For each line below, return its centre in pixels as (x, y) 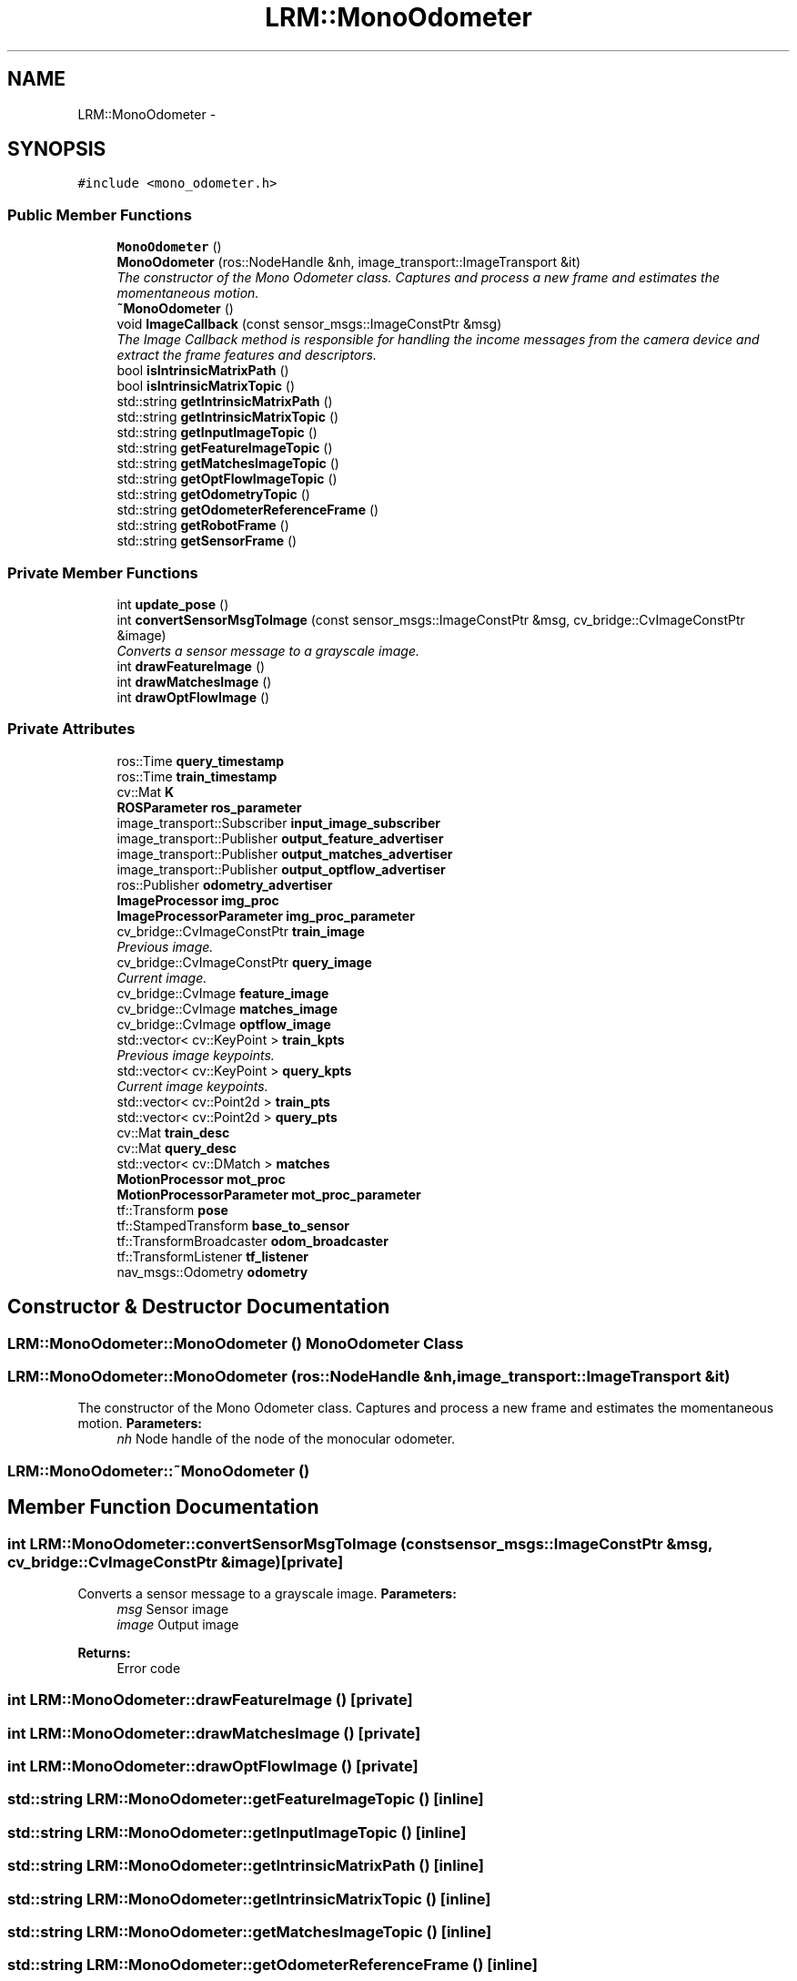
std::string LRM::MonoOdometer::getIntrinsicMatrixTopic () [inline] (249, 1899)
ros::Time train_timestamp (197, 776)
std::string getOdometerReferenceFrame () (248, 510)
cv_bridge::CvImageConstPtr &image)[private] (176, 1562)
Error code (149, 1668)
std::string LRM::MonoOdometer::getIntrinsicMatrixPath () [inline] (246, 1866)
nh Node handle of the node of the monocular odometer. (286, 1439)
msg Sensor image (173, 1608)
